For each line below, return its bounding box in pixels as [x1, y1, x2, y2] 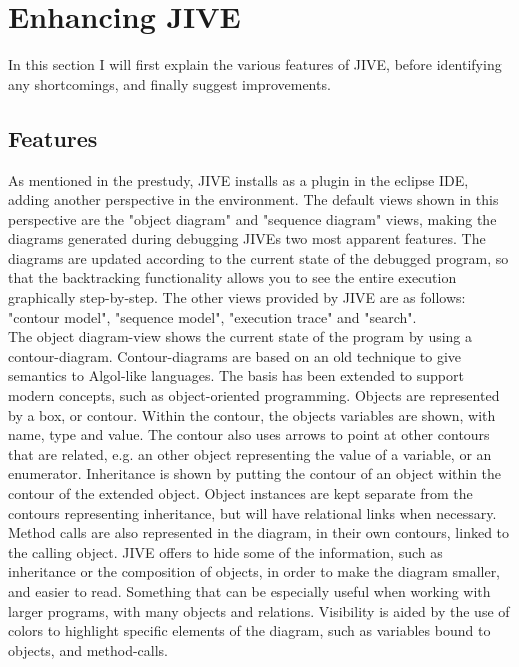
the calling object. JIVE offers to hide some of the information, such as [8, 541, 443, 562]
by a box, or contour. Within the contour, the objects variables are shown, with [8, 404, 496, 425]
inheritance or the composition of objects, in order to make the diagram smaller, [8, 561, 501, 582]
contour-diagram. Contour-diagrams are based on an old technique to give [8, 345, 462, 366]
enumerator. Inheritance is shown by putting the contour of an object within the [8, 463, 502, 484]
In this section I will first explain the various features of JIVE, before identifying [8, 54, 502, 75]
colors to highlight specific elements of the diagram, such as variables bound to [8, 620, 491, 641]
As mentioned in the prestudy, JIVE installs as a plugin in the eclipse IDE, [8, 169, 469, 190]
